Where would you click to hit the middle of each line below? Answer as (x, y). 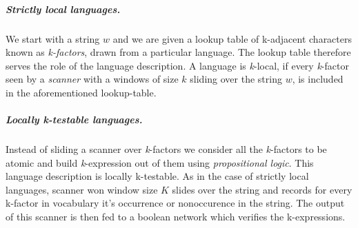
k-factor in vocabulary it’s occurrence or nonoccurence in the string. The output (175, 203)
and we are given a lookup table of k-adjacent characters (232, 38)
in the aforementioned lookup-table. (81, 92)
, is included (318, 79)
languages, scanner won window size (82, 189)
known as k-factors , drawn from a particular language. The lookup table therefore (178, 52)
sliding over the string (236, 79)
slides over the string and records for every (262, 189)
